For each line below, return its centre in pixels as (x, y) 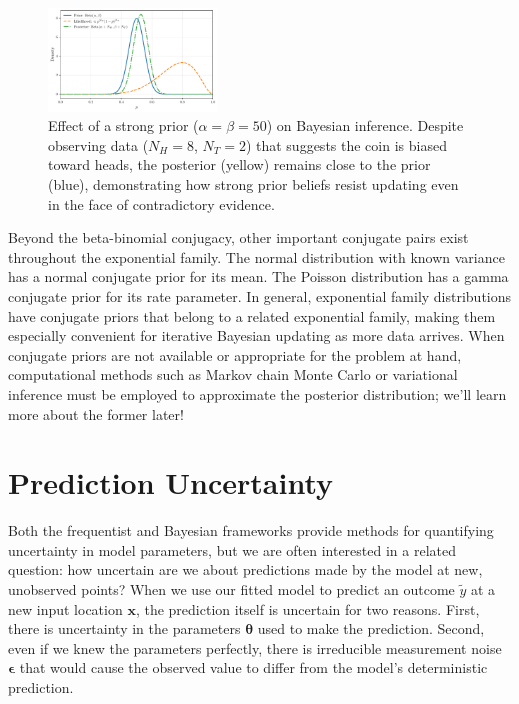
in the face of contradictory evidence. (161, 203)
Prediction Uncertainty (171, 482)
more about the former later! (96, 413)
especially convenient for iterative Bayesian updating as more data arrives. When (256, 335)
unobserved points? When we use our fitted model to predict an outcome (231, 589)
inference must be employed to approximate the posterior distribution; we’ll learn (257, 393)
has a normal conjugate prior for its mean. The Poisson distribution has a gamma (258, 276)
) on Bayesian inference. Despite (365, 125)
